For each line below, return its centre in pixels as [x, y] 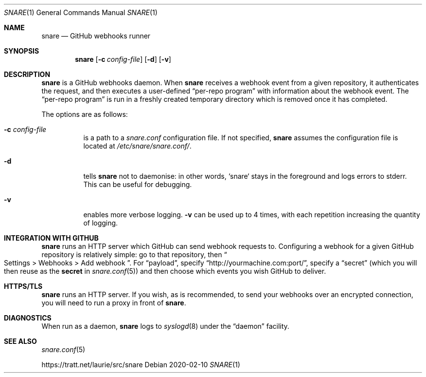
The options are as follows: [85, 114]
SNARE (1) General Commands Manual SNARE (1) [81, 12]
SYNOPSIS [22, 51]
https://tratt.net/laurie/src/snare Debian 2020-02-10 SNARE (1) [141, 365]
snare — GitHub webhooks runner [96, 36]
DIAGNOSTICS [28, 318]
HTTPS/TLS [23, 286]
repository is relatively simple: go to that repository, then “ [134, 254]
